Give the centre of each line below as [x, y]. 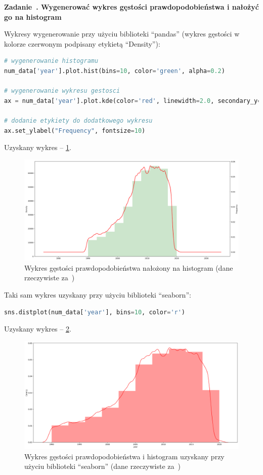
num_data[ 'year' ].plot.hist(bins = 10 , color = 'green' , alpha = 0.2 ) [115, 71]
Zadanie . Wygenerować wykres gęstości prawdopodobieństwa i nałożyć [131, 7]
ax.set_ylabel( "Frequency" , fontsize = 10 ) [75, 131]
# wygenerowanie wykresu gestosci [62, 91]
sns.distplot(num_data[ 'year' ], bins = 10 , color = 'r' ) [95, 312]
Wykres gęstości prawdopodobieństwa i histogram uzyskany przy [124, 456]
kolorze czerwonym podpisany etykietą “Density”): [82, 43]
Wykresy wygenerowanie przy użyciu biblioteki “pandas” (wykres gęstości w [122, 34]
